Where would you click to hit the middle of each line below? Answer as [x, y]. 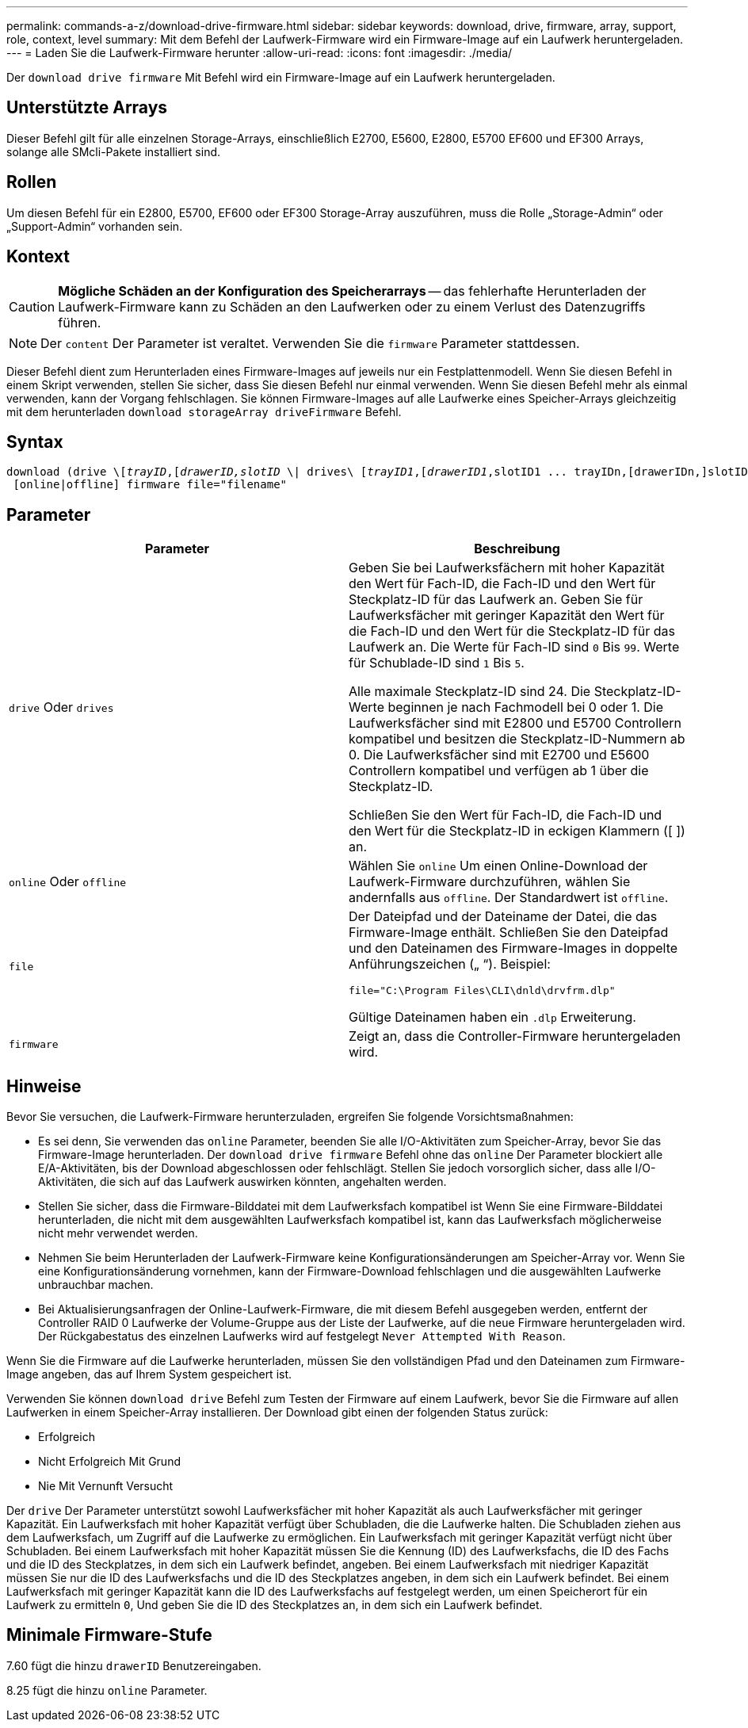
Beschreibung [517, 549]
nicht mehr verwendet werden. [118, 1233]
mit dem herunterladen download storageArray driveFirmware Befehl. [204, 411]
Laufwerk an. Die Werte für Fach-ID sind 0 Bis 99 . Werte [514, 647]
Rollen [32, 182]
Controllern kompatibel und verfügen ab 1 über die [499, 771]
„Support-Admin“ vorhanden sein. [95, 226]
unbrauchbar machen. [96, 1285]
